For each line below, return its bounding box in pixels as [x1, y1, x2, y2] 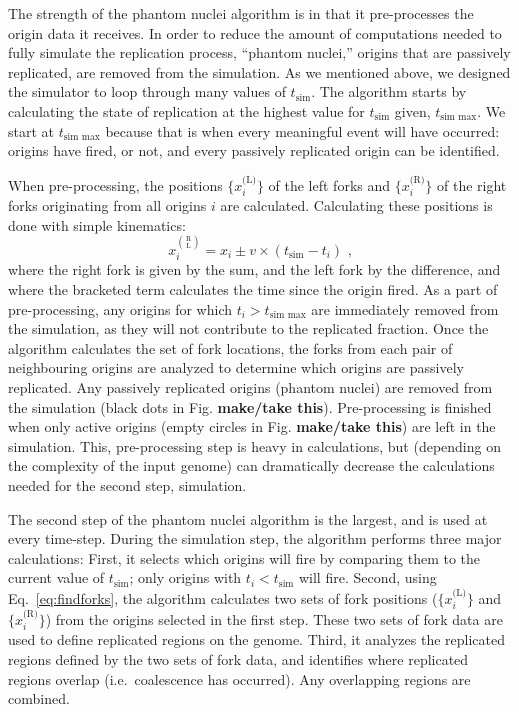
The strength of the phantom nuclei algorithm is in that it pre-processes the [8, 3, 474, 23]
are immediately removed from [311, 298, 499, 319]
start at [8, 120, 55, 141]
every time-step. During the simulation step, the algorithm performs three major [8, 528, 502, 549]
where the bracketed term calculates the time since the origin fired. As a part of [8, 279, 498, 299]
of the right [436, 174, 507, 195]
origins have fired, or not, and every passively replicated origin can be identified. [8, 140, 500, 161]
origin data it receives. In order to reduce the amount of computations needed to [8, 22, 502, 43]
